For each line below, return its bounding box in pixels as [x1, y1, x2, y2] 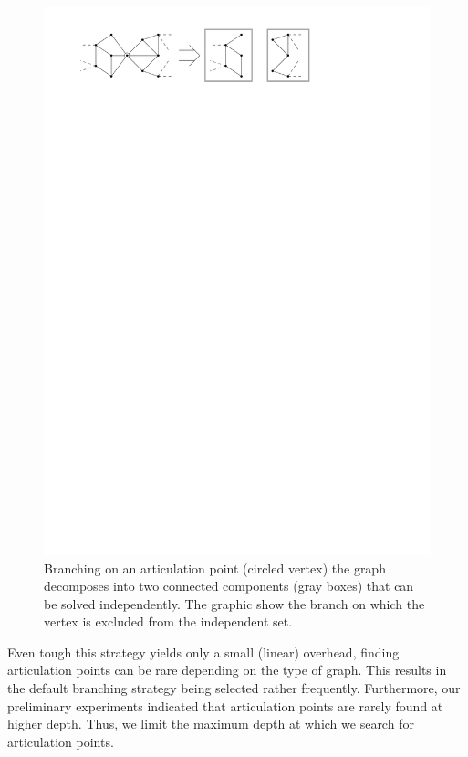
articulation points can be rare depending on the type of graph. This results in [7, 660, 447, 679]
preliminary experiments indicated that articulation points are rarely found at [7, 696, 443, 715]
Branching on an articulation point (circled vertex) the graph [44, 558, 386, 577]
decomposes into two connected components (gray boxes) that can [44, 576, 414, 595]
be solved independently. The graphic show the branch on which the [44, 594, 425, 613]
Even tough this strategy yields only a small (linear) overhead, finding [7, 642, 400, 661]
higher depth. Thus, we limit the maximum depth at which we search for [7, 714, 414, 733]
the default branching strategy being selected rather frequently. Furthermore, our [7, 678, 461, 698]
